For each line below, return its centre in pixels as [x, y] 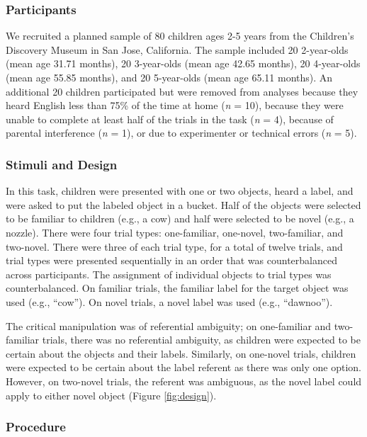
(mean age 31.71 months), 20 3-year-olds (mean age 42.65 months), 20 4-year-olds [183, 63]
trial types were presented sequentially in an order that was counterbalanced [171, 260]
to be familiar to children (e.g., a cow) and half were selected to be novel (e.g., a [180, 218]
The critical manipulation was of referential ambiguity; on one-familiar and [169, 325]
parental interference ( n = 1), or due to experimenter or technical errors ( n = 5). [181, 133]
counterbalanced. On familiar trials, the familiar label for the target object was [177, 288]
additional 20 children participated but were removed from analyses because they [182, 91]
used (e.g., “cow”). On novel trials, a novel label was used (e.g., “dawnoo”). [169, 301]
